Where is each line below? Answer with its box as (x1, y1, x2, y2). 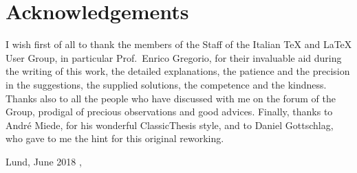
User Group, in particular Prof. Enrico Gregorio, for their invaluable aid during (6, 50, 342, 65)
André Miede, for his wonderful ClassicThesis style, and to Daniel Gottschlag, (6, 117, 334, 132)
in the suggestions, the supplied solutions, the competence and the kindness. (6, 77, 327, 91)
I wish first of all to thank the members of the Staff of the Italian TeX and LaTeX (6, 37, 352, 51)
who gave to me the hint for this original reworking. (6, 131, 224, 146)
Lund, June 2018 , (6, 154, 82, 168)
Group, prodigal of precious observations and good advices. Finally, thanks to (6, 104, 333, 119)
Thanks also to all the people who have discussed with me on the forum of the (6, 91, 336, 105)
